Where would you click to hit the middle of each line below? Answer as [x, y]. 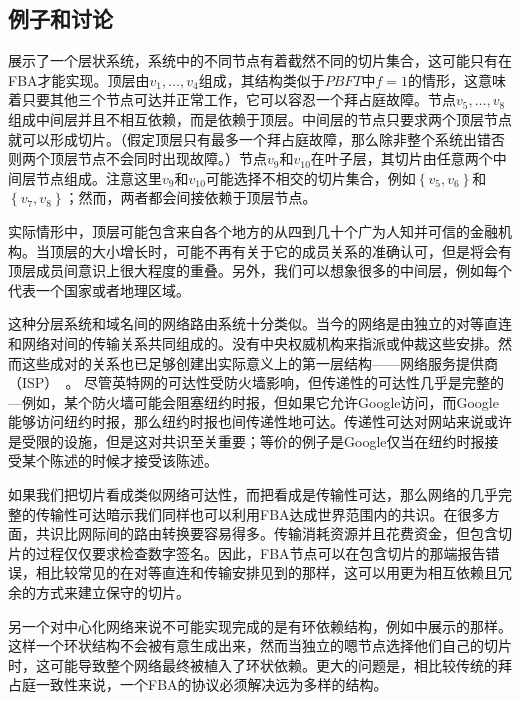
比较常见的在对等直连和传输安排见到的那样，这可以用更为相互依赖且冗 [280, 572]
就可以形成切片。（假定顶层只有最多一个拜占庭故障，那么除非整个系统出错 [249, 138]
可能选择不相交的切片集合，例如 [310, 177]
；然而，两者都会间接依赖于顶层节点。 [190, 197]
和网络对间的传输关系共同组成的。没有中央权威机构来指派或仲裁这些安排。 [253, 342]
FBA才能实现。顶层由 [79, 79]
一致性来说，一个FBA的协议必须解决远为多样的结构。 [211, 684]
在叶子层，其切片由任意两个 [401, 158]
